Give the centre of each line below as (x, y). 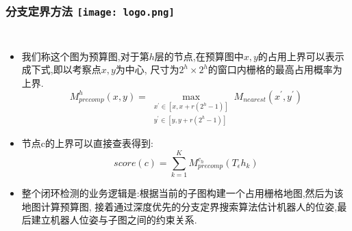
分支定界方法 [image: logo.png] (90, 11)
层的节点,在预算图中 (199, 56)
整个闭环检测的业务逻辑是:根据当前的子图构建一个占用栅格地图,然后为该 (183, 192)
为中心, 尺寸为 (147, 69)
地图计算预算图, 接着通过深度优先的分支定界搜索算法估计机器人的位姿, (179, 206)
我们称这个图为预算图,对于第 (85, 56)
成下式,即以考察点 (61, 69)
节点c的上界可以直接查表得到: (87, 143)
